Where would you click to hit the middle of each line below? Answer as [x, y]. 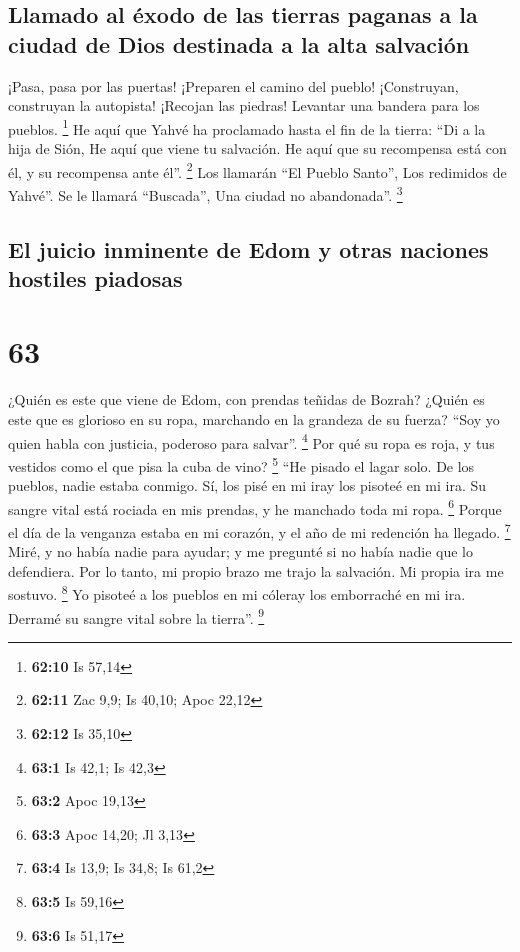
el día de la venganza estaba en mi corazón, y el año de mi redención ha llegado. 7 [259, 530]
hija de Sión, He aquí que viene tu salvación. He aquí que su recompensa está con [257, 148]
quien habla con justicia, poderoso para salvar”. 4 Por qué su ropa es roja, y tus [251, 441]
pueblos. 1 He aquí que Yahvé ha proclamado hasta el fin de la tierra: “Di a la [247, 127]
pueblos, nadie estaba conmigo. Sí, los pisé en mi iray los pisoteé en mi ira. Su [247, 485]
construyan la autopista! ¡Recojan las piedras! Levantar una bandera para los [244, 105]
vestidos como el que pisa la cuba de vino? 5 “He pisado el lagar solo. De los [241, 464]
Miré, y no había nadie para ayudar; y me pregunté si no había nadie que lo [240, 551]
